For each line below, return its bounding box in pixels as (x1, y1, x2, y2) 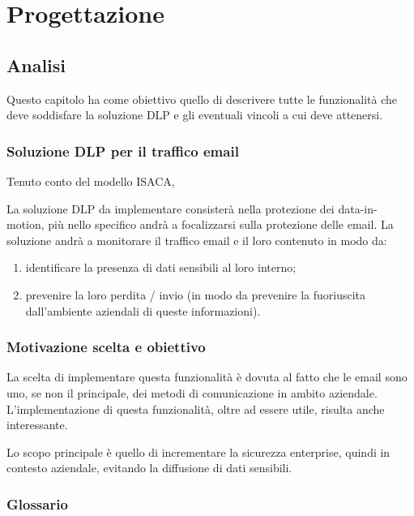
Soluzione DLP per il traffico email (6, 140, 239, 161)
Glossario (6, 493, 68, 514)
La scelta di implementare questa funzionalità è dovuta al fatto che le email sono (6, 368, 408, 385)
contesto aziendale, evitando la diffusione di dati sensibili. (6, 459, 292, 476)
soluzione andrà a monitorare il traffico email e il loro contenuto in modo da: (6, 231, 387, 248)
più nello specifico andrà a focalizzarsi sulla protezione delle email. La (48, 216, 394, 233)
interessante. (6, 416, 68, 433)
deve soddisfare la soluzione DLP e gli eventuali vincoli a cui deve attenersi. (6, 106, 383, 123)
